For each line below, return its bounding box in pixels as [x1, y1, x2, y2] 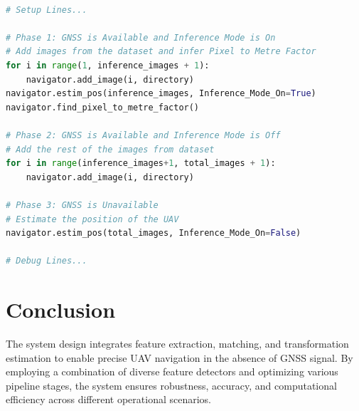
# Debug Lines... [6, 256, 87, 266]
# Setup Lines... [6, 4, 87, 15]
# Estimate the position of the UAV [6, 214, 179, 224]
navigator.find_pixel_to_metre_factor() [6, 102, 200, 113]
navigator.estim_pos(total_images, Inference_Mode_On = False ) [6, 228, 301, 239]
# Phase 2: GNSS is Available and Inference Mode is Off [6, 130, 281, 140]
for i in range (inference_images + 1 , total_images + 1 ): [6, 158, 276, 169]
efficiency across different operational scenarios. [6, 392, 211, 407]
